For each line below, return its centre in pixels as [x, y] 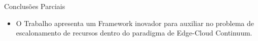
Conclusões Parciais [35, 6]
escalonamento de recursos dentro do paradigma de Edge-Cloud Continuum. [134, 33]
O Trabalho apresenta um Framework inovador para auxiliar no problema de [135, 23]
